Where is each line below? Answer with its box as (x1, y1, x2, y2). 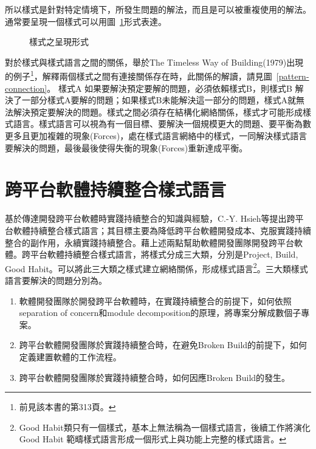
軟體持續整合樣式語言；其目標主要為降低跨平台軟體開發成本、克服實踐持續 (13, 224, 311, 236)
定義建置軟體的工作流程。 (19, 350, 122, 363)
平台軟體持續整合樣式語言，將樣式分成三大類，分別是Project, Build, (30, 248, 298, 261)
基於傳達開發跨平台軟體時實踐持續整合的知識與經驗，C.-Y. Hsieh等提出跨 (5, 212, 295, 225)
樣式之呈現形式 (29, 35, 89, 48)
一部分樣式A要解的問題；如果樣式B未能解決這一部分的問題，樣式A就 (21, 94, 296, 106)
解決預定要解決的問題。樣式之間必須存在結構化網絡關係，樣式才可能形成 (13, 105, 303, 118)
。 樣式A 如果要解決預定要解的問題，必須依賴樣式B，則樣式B (47, 81, 292, 94)
